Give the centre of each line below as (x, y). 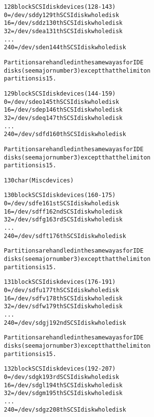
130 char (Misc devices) (39, 180)
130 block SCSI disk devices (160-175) (60, 195)
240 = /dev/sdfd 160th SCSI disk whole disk (65, 134)
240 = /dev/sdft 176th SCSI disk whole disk (65, 236)
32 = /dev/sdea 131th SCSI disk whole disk (63, 31)
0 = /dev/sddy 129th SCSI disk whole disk (62, 15)
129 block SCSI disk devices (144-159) (60, 93)
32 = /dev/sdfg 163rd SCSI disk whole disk (63, 220)
